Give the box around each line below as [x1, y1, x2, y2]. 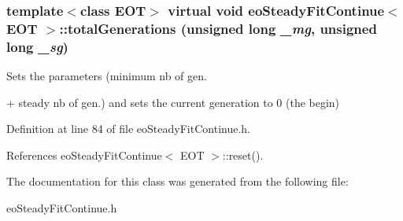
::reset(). [222, 146, 264, 163]
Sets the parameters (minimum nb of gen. [6, 68, 207, 84]
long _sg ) [6, 36, 68, 56]
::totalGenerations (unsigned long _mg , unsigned [59, 18, 377, 38]
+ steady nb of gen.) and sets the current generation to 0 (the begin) [6, 94, 340, 110]
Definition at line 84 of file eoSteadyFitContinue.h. [6, 120, 250, 137]
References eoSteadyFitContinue [6, 146, 162, 163]
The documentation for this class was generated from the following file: [6, 173, 349, 190]
